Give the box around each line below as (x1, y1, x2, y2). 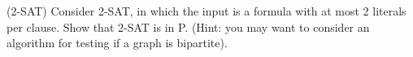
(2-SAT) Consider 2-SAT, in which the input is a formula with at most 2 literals (7, 2, 406, 19)
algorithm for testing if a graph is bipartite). (7, 34, 228, 51)
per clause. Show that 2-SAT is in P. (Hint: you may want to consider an (7, 18, 370, 35)
